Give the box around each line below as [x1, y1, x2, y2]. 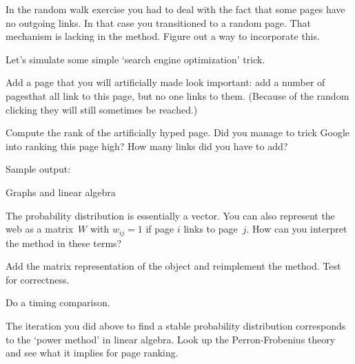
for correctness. [6, 272, 70, 286]
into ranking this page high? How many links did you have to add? [6, 138, 288, 153]
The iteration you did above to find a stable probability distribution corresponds [6, 318, 346, 332]
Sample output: [6, 162, 71, 176]
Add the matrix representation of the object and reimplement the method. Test [6, 259, 341, 273]
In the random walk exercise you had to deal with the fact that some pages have [6, 2, 345, 16]
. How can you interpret [246, 222, 347, 236]
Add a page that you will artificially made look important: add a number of [6, 75, 325, 89]
